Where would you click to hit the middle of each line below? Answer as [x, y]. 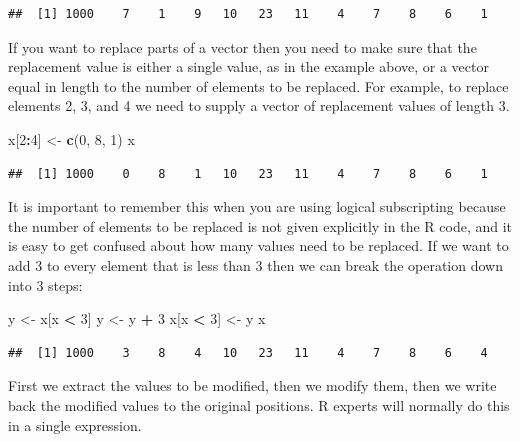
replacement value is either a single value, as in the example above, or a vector [248, 66]
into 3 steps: [45, 284]
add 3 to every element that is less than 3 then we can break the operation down [255, 264]
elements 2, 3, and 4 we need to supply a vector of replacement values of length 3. [259, 105]
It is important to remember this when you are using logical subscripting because [257, 206]
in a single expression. [75, 424]
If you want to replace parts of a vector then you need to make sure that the [242, 46]
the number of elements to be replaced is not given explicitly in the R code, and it [260, 225]
